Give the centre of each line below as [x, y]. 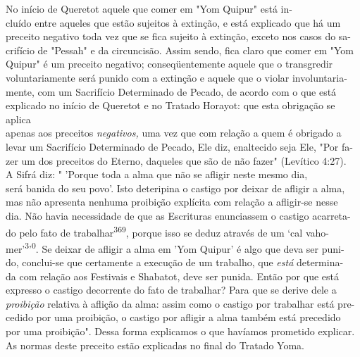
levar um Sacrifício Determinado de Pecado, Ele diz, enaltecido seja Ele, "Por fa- [179, 146]
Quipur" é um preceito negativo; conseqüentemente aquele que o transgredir [169, 64]
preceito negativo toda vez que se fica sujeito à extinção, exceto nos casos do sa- [179, 36]
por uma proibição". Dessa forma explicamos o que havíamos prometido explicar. [180, 331]
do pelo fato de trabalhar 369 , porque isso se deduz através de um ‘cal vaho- [167, 231]
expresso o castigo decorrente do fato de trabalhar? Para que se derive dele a [171, 290]
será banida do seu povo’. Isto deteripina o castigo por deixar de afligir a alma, [175, 188]
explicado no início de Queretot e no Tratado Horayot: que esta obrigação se [170, 105]
